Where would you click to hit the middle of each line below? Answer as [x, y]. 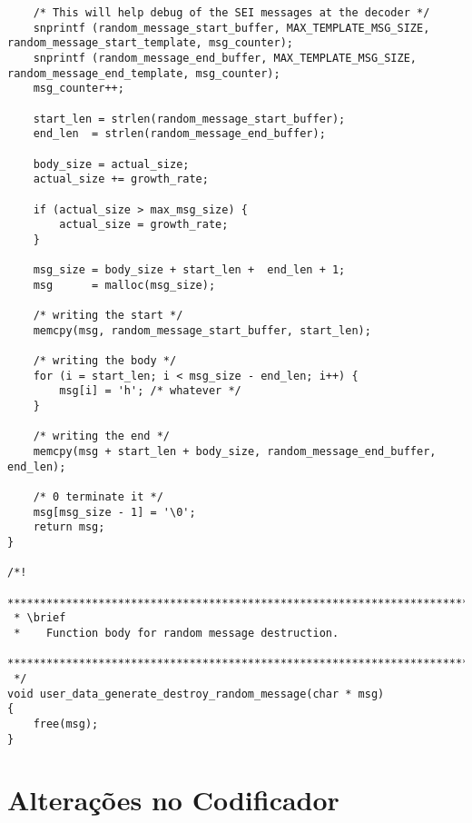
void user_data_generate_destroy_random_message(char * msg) [196, 694]
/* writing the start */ [108, 316]
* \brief [40, 618]
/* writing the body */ [105, 361]
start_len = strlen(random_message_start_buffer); [189, 119]
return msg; [69, 527]
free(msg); [66, 724]
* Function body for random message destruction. [177, 633]
